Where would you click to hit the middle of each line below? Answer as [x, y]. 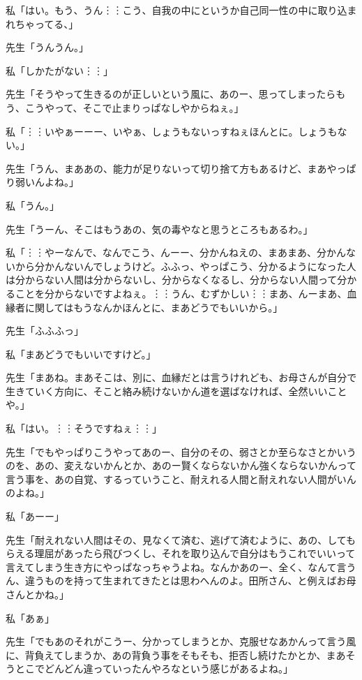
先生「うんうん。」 [47, 47]
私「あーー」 [35, 516]
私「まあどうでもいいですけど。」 [81, 354]
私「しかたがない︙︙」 [59, 70]
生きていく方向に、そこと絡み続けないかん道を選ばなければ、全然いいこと [176, 391]
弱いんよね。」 [47, 182]
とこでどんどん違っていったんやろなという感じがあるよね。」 [154, 668]
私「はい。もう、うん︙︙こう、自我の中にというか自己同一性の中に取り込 [176, 10]
